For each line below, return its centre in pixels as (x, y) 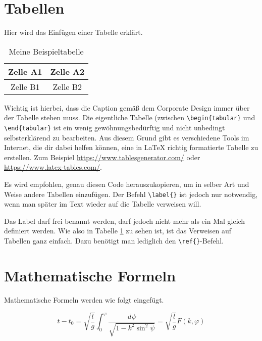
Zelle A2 (67, 71)
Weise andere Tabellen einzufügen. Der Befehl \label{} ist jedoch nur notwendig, (131, 194)
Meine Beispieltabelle (46, 51)
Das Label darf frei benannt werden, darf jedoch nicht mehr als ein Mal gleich (125, 221)
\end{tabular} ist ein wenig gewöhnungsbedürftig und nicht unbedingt (115, 127)
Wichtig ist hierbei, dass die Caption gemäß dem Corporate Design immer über (127, 107)
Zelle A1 (25, 71)
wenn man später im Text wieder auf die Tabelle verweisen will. (103, 204)
